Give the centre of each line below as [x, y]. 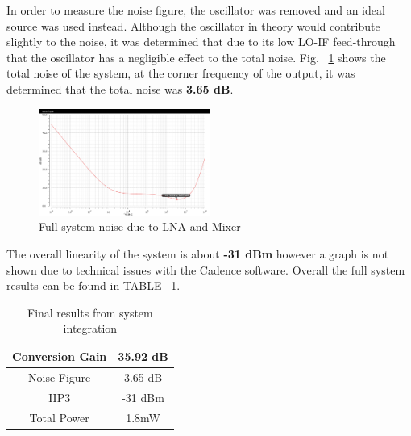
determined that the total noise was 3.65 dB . [120, 88]
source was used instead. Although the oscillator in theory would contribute [193, 25]
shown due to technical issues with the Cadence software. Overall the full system [206, 269]
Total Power [59, 417]
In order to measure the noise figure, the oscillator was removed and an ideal [196, 10]
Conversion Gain [60, 356]
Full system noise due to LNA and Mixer [140, 226]
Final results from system [90, 312]
